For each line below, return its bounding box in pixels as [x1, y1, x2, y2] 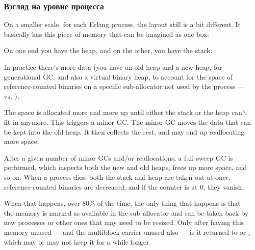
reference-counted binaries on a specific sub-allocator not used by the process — [4, 81, 245, 91]
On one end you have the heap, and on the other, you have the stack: [4, 45, 212, 56]
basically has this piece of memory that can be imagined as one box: [4, 28, 209, 39]
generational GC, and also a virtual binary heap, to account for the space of [4, 71, 232, 82]
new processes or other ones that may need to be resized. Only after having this [4, 217, 244, 227]
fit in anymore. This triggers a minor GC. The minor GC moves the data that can [4, 116, 251, 127]
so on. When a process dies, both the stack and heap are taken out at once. [4, 171, 231, 182]
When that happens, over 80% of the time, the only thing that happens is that [4, 198, 241, 208]
